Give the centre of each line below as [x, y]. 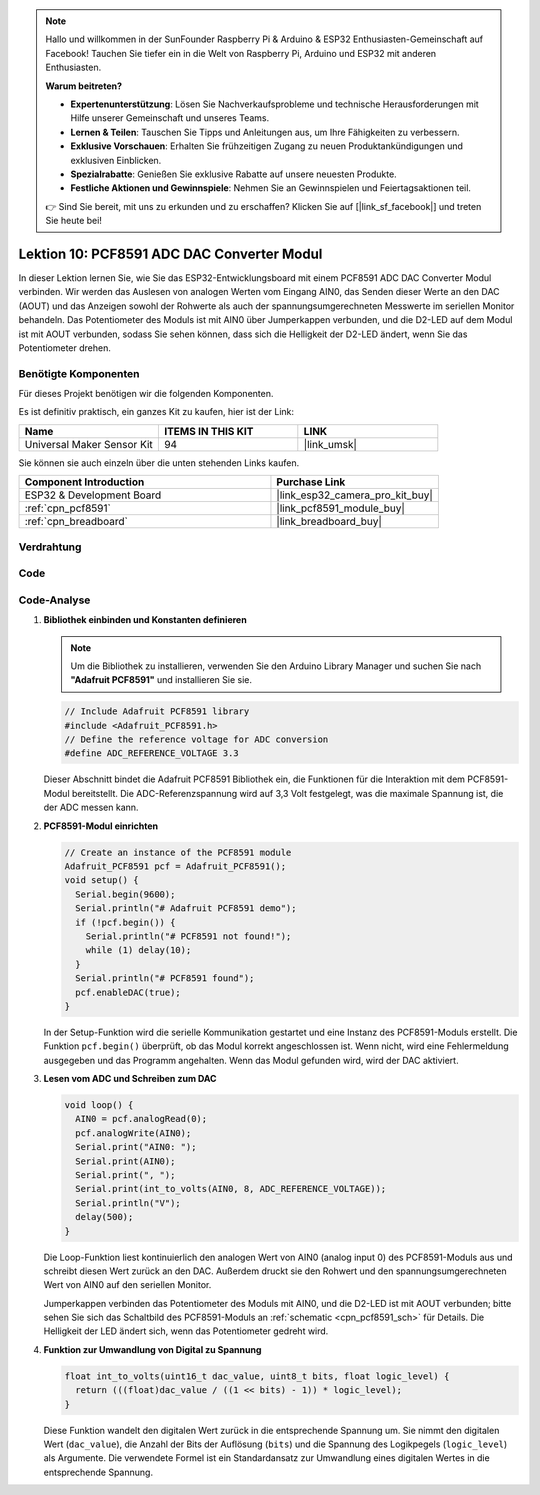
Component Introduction [84, 482]
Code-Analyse [54, 600]
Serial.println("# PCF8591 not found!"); [188, 936]
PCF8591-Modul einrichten [101, 826]
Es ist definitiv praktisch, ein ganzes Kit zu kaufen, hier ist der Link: [156, 412]
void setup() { [101, 880]
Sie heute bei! [73, 221]
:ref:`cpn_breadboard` [76, 522]
